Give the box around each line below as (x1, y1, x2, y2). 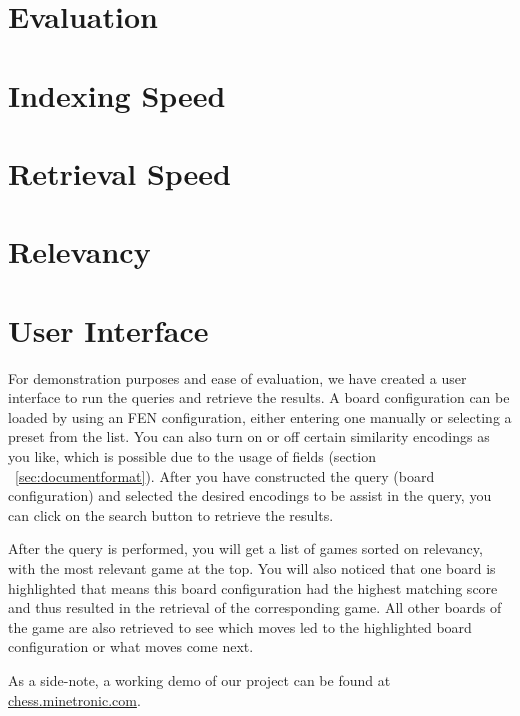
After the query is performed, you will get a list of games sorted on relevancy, (8, 538, 483, 559)
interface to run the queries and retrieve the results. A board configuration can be (8, 387, 510, 408)
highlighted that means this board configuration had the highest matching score (8, 577, 498, 598)
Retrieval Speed (8, 152, 231, 193)
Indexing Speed (8, 74, 226, 115)
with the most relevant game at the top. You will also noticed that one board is (8, 557, 496, 578)
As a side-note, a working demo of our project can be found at (8, 669, 391, 690)
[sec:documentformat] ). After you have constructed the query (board (15, 465, 435, 486)
